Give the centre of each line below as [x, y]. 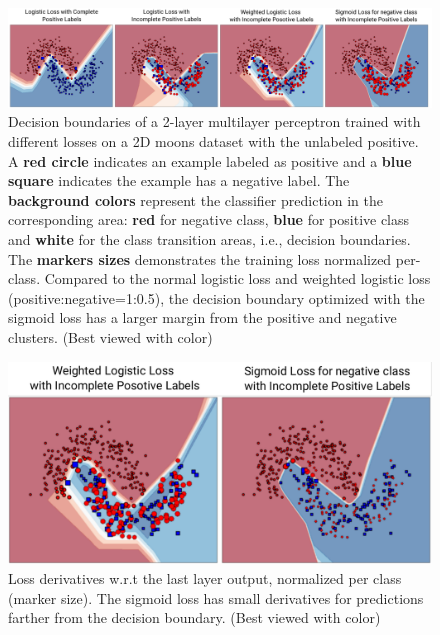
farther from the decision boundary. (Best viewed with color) [194, 617]
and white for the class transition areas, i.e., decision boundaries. [209, 238]
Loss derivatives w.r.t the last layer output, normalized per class [205, 577]
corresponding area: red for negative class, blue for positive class [209, 219]
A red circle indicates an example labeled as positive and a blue [210, 160]
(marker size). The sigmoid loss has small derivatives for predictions [216, 597]
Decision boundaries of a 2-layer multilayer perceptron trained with [214, 121]
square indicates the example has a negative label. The [179, 180]
